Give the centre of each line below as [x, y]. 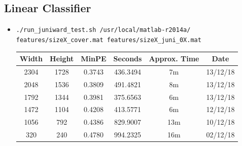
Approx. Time [174, 59]
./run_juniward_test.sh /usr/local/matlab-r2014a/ [103, 30]
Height [62, 59]
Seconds [128, 59]
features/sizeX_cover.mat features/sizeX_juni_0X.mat [109, 40]
